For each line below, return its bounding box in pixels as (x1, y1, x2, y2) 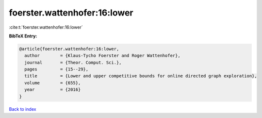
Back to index (9, 106, 36, 112)
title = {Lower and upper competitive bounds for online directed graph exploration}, (24, 73, 257, 79)
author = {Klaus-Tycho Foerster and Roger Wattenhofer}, (24, 53, 180, 58)
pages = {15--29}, (24, 67, 89, 72)
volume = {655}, (24, 80, 81, 85)
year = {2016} (24, 87, 81, 92)
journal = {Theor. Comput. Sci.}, (24, 60, 122, 65)
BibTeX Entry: (9, 33, 37, 39)
